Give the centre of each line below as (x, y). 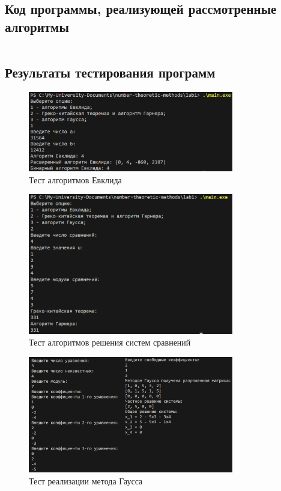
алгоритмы (37, 26)
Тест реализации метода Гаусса (86, 481)
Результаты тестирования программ (110, 72)
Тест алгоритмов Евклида (75, 179)
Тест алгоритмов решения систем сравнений (110, 342)
